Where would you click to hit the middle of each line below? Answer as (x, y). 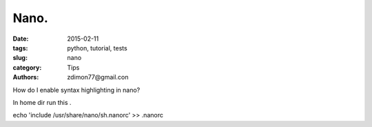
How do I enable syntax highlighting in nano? (76, 90)
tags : (20, 48)
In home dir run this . (42, 102)
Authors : (26, 77)
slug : (20, 58)
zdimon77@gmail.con (98, 77)
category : (27, 67)
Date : (21, 39)
